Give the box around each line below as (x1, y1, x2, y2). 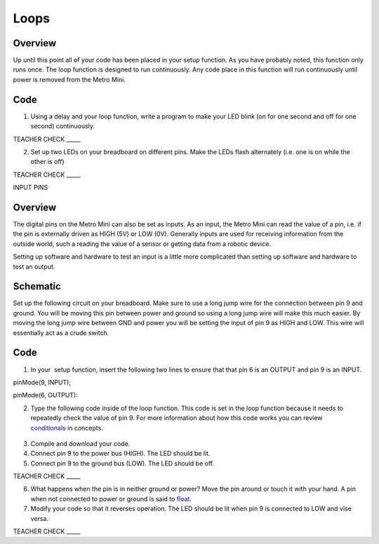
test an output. (13, 262, 55, 271)
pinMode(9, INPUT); (13, 378, 72, 386)
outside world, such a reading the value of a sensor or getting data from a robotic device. (13, 239, 272, 248)
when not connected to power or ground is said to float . (30, 494, 192, 503)
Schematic (13, 280, 61, 292)
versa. (30, 514, 49, 522)
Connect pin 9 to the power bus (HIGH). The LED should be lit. (30, 449, 211, 458)
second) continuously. (30, 122, 95, 130)
